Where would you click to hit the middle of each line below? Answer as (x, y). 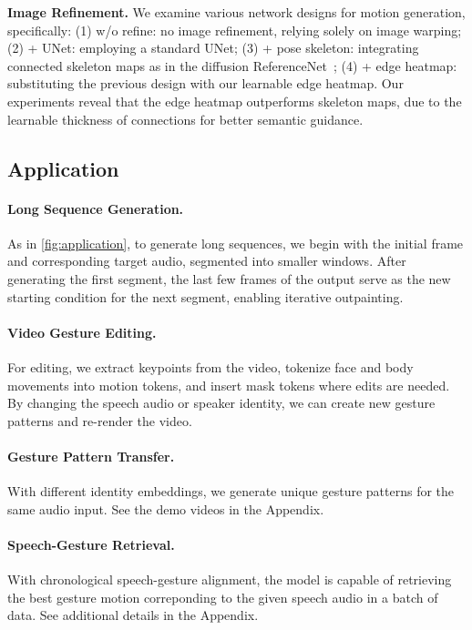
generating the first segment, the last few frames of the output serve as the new (229, 278)
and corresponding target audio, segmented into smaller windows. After (207, 261)
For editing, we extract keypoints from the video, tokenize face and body (210, 366)
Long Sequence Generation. (96, 208)
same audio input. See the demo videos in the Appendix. (166, 508)
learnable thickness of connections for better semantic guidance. (185, 119)
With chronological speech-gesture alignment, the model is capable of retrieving (230, 579)
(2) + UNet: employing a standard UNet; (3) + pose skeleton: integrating (213, 48)
